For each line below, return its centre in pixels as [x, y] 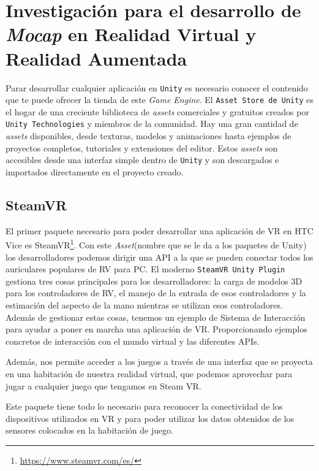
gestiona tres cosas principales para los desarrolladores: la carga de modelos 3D [154, 281]
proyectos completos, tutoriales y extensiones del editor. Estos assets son [142, 147]
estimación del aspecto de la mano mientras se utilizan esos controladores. [144, 304]
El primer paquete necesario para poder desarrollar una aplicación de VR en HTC [159, 230]
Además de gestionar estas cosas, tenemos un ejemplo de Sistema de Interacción [156, 317]
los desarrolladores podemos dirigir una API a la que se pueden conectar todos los [159, 257]
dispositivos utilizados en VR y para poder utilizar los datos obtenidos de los [150, 418]
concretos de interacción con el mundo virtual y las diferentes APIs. [133, 341]
